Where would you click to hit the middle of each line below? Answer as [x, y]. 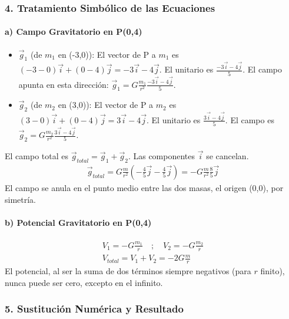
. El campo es [250, 119]
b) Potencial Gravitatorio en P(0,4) [78, 222]
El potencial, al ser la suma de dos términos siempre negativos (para [128, 270]
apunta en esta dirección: [64, 84]
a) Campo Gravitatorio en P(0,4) [74, 32]
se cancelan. [227, 156]
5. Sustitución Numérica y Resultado [94, 309]
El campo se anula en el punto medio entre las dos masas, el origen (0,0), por [144, 188]
